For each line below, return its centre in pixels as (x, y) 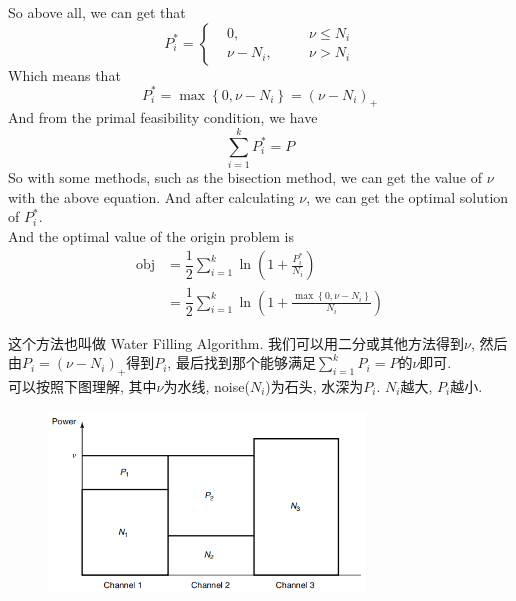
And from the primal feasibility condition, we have (163, 117)
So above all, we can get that (97, 12)
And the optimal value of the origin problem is (151, 235)
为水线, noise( (206, 385)
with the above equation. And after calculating (151, 196)
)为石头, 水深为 (314, 385)
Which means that (64, 74)
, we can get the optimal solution (407, 196)
